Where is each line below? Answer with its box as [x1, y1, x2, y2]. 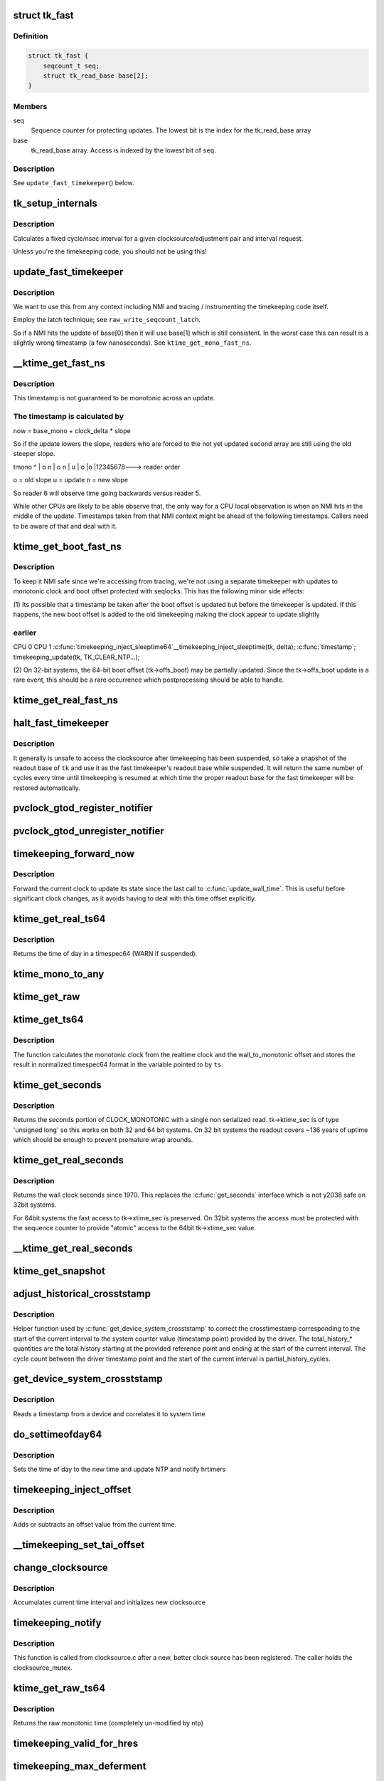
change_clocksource [13, 1561, 108, 1574]
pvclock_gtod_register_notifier [13, 802, 153, 814]
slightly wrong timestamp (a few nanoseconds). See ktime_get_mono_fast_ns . [13, 338, 252, 347]
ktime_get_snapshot [13, 1265, 106, 1277]
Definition [13, 31, 48, 41]
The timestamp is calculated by [13, 412, 124, 422]
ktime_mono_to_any [13, 968, 105, 980]
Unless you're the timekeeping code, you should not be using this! [13, 246, 208, 256]
